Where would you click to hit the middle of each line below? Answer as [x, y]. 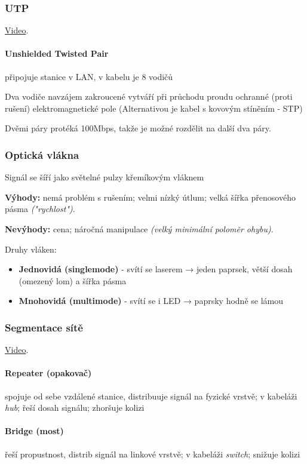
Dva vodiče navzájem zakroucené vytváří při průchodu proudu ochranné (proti [149, 96]
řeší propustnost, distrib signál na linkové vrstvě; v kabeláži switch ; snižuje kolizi [153, 454]
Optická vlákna [42, 154]
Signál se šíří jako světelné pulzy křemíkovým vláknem [105, 177]
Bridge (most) [34, 431]
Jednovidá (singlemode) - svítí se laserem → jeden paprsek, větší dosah [156, 269]
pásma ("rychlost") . [40, 209]
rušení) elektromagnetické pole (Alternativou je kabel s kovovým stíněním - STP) [154, 108]
